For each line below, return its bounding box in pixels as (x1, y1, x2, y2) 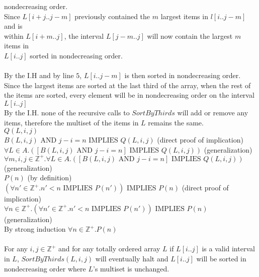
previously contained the (74, 11, 150, 21)
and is (4, 21, 23, 31)
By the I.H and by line (4, 70, 74, 81)
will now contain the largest (147, 30, 233, 41)
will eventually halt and (95, 253, 168, 263)
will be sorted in (196, 253, 246, 263)
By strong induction (4, 224, 66, 234)
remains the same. (148, 117, 204, 127)
